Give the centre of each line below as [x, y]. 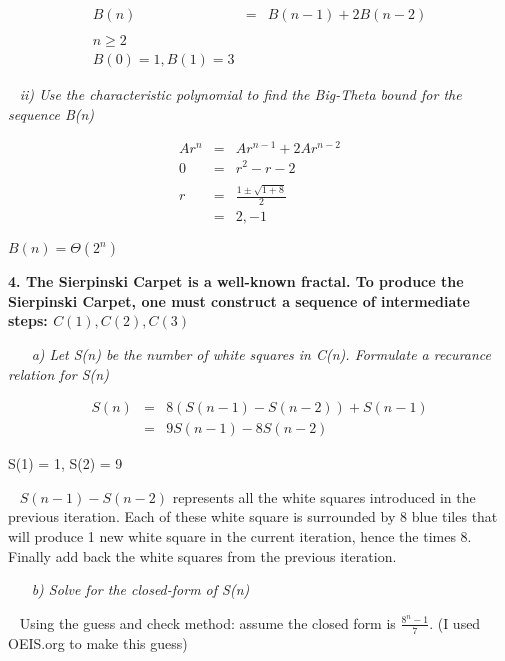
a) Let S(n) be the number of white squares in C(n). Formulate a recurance [261, 353]
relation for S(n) [58, 373]
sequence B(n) [51, 113]
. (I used [455, 622]
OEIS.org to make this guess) [98, 642]
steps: [28, 320]
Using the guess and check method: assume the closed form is [207, 622]
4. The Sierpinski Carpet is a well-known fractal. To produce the [236, 281]
